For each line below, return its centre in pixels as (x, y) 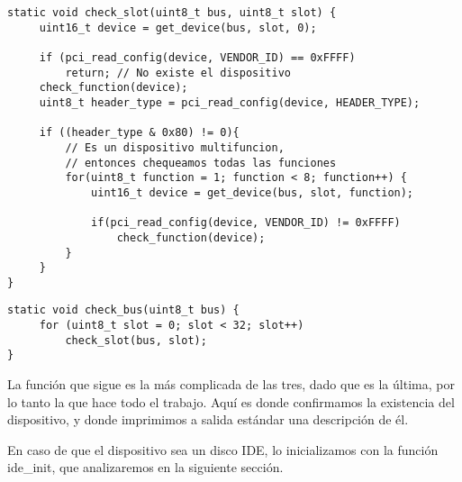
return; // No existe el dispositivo (178, 73)
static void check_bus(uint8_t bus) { (123, 310)
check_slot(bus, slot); (136, 340)
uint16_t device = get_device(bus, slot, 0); (178, 27)
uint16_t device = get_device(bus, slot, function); (253, 192)
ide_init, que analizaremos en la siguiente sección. (145, 467)
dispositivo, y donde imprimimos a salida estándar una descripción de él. (208, 419)
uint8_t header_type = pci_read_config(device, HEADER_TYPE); (230, 102)
